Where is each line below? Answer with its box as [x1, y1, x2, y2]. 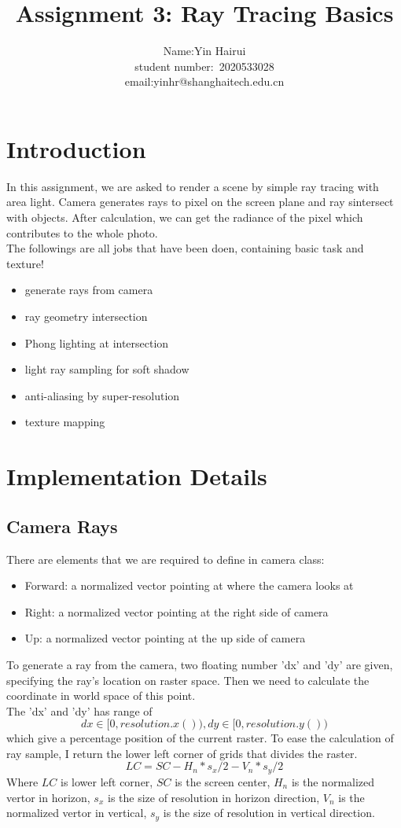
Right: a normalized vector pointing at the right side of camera [24, 603, 329, 620]
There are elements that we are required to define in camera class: [6, 550, 325, 567]
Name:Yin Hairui [163, 42, 246, 59]
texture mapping [24, 414, 105, 430]
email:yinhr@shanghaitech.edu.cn [124, 73, 285, 90]
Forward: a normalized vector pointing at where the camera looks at [24, 577, 354, 594]
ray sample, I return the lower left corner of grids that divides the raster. [6, 745, 358, 761]
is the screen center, [175, 773, 270, 789]
